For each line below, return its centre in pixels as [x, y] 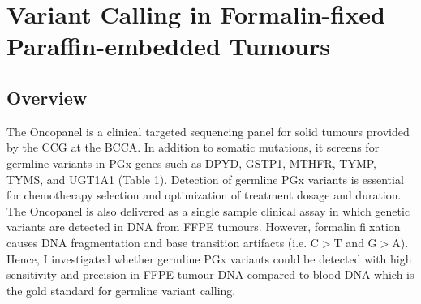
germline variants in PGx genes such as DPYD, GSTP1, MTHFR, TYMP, [191, 163]
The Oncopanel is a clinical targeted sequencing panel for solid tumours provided [208, 131]
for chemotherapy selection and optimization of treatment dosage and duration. [204, 195]
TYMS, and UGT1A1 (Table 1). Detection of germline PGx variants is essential [205, 179]
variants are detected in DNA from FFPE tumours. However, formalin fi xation [204, 227]
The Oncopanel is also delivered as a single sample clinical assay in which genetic [208, 210]
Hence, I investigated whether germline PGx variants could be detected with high [209, 258]
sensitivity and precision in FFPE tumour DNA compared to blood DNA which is [210, 274]
